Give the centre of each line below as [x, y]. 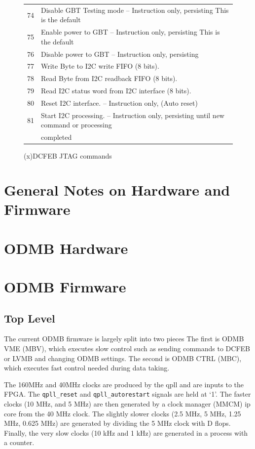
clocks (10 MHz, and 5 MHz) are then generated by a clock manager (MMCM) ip [127, 404]
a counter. [19, 442]
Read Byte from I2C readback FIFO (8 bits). [109, 78]
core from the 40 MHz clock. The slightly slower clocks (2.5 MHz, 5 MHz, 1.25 [123, 413]
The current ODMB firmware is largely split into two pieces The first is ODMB [124, 339]
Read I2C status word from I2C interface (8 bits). [116, 91]
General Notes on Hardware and [117, 190]
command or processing [76, 125]
